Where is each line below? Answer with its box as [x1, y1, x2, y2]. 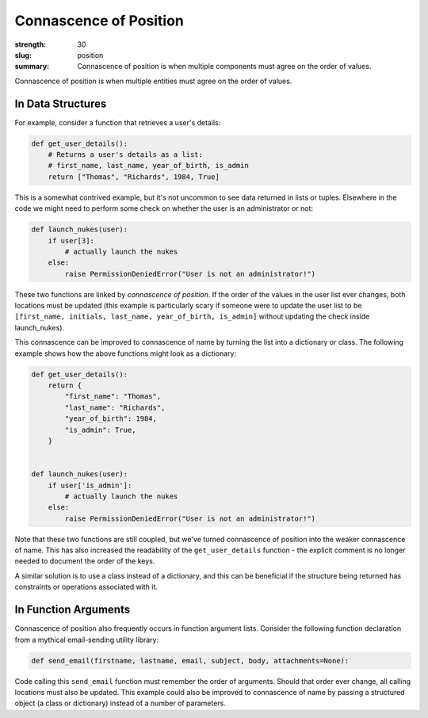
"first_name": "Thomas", [64, 392, 162, 401]
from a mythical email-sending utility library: [14, 635, 159, 644]
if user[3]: [48, 236, 95, 245]
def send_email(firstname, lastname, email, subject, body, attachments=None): [31, 656, 350, 665]
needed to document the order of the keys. [14, 556, 155, 566]
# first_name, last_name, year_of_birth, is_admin [48, 161, 249, 170]
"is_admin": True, [64, 425, 136, 434]
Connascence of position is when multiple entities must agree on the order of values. [14, 76, 292, 86]
